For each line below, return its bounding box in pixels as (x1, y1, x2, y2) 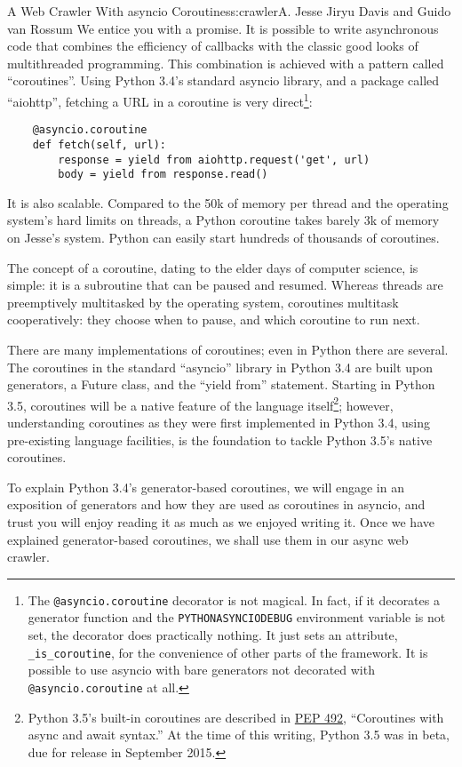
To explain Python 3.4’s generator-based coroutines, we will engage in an (7, 477, 404, 496)
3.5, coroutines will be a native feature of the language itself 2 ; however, (7, 393, 394, 414)
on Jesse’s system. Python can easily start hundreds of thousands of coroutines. (7, 228, 440, 247)
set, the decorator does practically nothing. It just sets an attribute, (28, 626, 398, 644)
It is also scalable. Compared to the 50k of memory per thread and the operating (7, 193, 449, 212)
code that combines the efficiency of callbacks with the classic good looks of (7, 36, 418, 55)
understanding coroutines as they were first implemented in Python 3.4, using (7, 413, 430, 432)
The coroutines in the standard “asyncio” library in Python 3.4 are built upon (7, 357, 434, 376)
